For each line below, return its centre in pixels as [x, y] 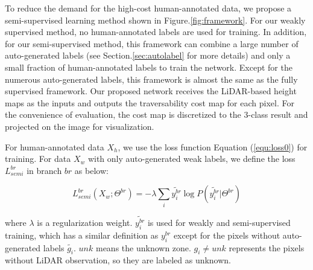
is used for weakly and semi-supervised [219, 222]
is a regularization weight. [85, 222]
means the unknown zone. [143, 247]
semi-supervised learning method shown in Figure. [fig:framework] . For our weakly [155, 20]
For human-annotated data [55, 146]
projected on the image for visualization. [80, 126]
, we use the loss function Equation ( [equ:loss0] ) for [213, 146]
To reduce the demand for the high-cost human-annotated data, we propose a [148, 8]
